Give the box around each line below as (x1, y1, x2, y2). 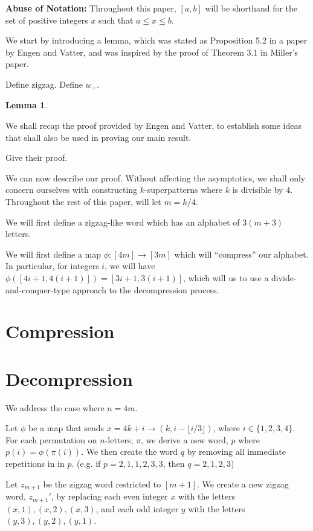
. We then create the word (81, 445, 178, 458)
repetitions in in (5, 457, 65, 470)
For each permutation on (5, 433, 97, 446)
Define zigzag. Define (5, 77, 83, 90)
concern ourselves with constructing (5, 183, 138, 196)
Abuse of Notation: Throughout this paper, (5, 2, 176, 14)
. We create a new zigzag (196, 477, 289, 490)
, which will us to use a (183, 271, 269, 284)
